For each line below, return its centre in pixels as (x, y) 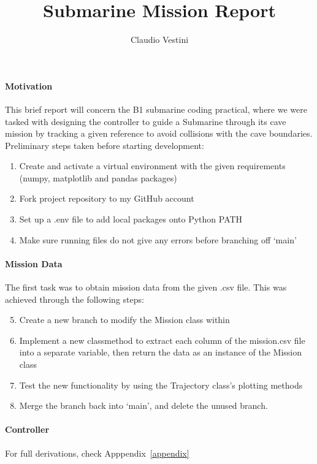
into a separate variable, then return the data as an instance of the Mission (161, 352)
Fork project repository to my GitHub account (107, 198)
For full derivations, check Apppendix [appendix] (97, 453)
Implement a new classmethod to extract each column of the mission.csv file (162, 340)
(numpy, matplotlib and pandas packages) (98, 177)
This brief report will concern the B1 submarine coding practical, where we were (156, 109)
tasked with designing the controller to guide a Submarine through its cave (146, 121)
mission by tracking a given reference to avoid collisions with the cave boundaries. (159, 133)
